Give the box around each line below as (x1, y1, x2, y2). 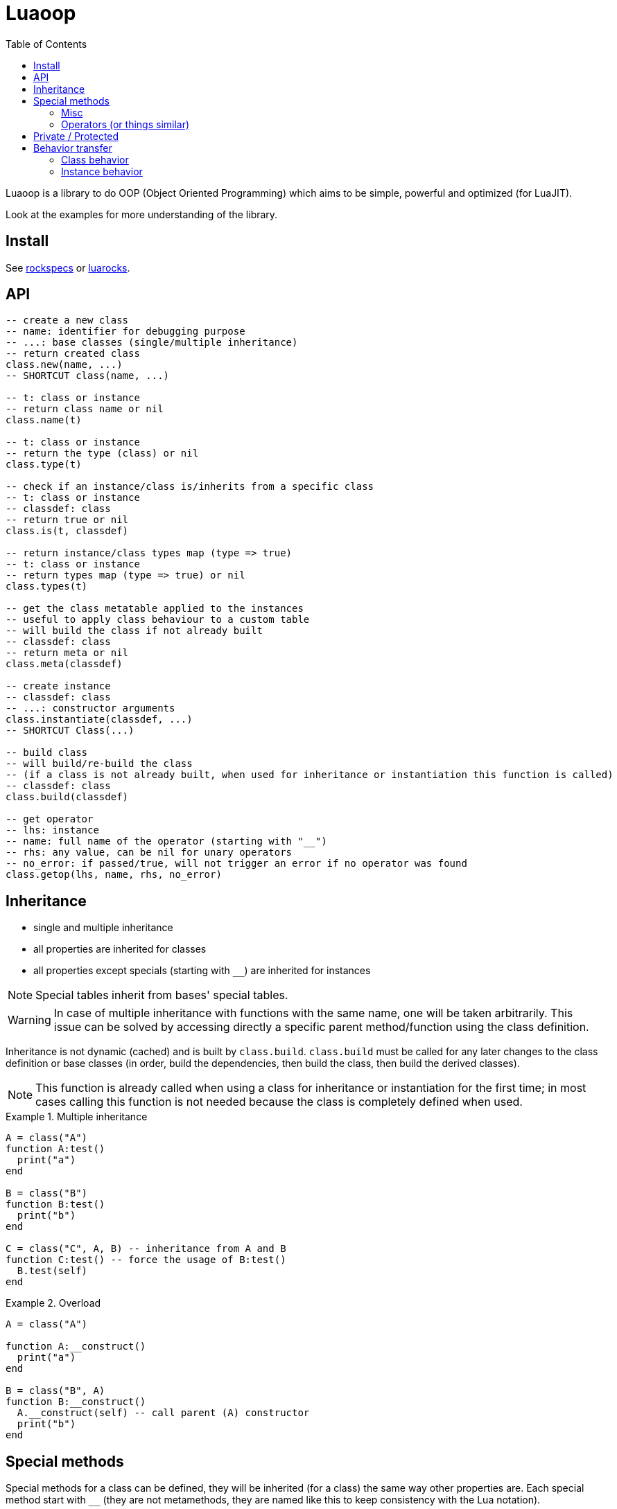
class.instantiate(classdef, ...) (6, 714, 193, 725)
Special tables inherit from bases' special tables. (35, 988, 288, 1003)
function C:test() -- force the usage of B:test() (6, 1254, 286, 1266)
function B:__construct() (6, 1396, 146, 1408)
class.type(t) (6, 459, 82, 470)
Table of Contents (6, 37, 87, 50)
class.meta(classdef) (6, 658, 123, 670)
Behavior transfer (33, 141, 112, 154)
